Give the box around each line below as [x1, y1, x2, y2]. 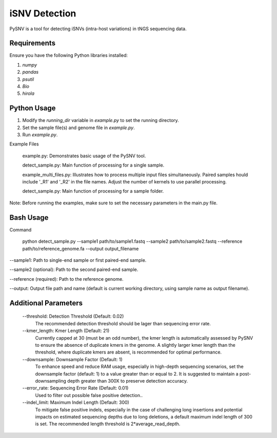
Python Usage [9, 104, 56, 113]
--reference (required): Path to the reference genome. [9, 276, 124, 282]
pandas [22, 69, 39, 75]
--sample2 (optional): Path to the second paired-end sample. [9, 266, 138, 273]
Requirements [9, 39, 56, 48]
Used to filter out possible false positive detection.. [35, 392, 143, 398]
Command [9, 226, 32, 233]
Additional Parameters [9, 299, 83, 307]
